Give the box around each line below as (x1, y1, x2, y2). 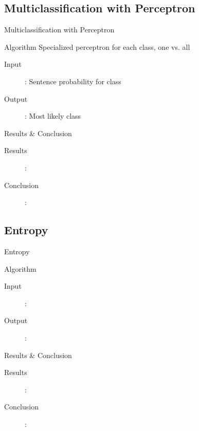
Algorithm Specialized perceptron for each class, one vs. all (4, 41, 190, 52)
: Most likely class (25, 110, 81, 121)
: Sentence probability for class (25, 76, 121, 86)
